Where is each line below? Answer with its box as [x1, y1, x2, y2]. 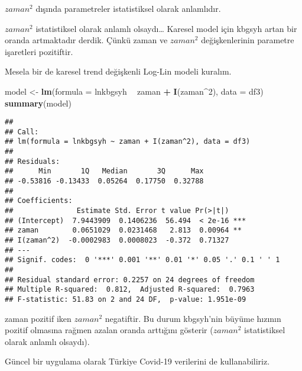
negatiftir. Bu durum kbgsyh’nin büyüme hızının [105, 312, 281, 324]
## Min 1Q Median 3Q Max [5, 167, 204, 176]
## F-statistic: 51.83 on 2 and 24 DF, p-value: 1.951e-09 [5, 295, 246, 304]
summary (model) [5, 96, 72, 109]
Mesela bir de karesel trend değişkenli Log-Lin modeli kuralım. [5, 65, 232, 78]
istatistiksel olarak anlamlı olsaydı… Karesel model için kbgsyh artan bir [35, 22, 297, 34]
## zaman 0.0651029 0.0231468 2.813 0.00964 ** [5, 226, 242, 235]
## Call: [5, 127, 39, 136]
